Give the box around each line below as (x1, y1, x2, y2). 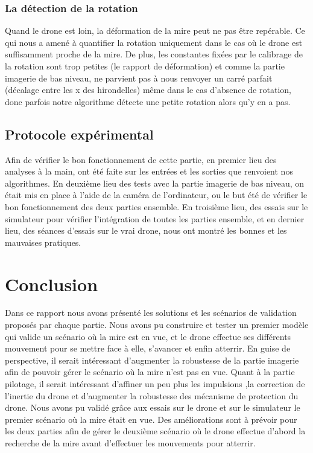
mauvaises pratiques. (5, 236, 81, 248)
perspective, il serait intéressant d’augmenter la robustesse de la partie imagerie (5, 353, 299, 366)
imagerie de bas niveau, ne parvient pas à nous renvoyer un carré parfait (5, 71, 273, 84)
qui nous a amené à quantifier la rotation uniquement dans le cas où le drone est (5, 36, 303, 48)
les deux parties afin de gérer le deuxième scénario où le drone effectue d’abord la (5, 425, 306, 437)
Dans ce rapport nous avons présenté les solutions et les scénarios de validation (5, 306, 297, 319)
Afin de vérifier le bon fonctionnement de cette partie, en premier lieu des (5, 153, 277, 165)
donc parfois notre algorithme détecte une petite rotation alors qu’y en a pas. (5, 95, 291, 108)
